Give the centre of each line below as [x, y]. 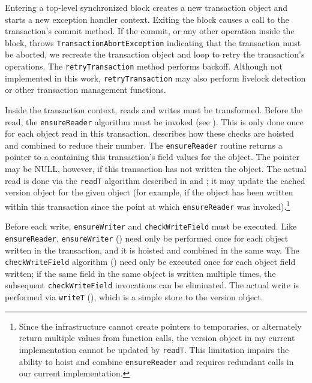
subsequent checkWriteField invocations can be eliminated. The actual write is [152, 285]
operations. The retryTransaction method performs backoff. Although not [144, 66]
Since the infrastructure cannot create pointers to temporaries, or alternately [160, 326]
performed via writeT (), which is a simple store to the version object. [134, 297]
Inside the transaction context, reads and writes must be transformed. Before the [154, 109]
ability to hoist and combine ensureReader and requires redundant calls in [156, 361]
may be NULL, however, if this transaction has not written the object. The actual [156, 169]
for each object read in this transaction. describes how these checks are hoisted [149, 133]
